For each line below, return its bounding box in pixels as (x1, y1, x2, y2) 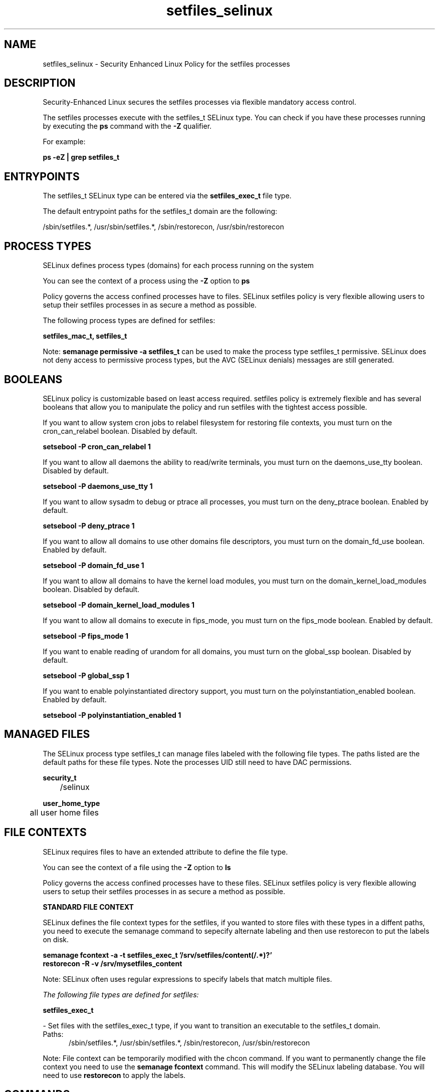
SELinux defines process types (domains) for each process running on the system (43, 261, 314, 270)
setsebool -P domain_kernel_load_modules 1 (43, 600, 195, 609)
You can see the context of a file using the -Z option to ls (43, 863, 231, 872)
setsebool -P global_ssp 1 (43, 671, 129, 680)
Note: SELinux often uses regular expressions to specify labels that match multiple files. (43, 974, 332, 983)
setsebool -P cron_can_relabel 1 (43, 442, 151, 451)
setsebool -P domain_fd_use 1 (43, 561, 144, 570)
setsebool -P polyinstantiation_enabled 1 (43, 710, 181, 719)
